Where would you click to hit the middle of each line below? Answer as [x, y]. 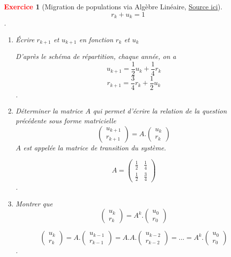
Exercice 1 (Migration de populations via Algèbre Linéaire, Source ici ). [113, 6]
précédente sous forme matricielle [66, 120]
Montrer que [34, 203]
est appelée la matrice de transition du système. [95, 147]
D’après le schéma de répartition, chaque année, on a [96, 56]
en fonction [96, 39]
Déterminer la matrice [49, 111]
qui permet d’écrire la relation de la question [160, 111]
